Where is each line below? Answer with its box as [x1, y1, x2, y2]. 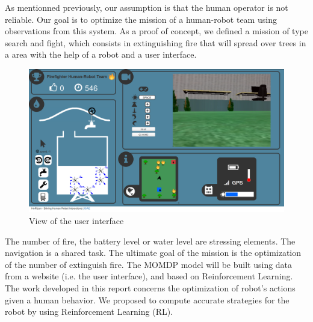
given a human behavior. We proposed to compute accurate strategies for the [5, 293, 290, 306]
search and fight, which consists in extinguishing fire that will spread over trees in [5, 36, 306, 49]
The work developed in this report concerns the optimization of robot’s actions [5, 282, 296, 294]
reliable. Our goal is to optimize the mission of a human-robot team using [5, 13, 277, 25]
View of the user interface [29, 214, 124, 227]
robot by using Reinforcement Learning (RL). [5, 305, 173, 318]
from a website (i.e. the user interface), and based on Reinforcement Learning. [5, 270, 293, 282]
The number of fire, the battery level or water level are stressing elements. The [5, 234, 296, 247]
